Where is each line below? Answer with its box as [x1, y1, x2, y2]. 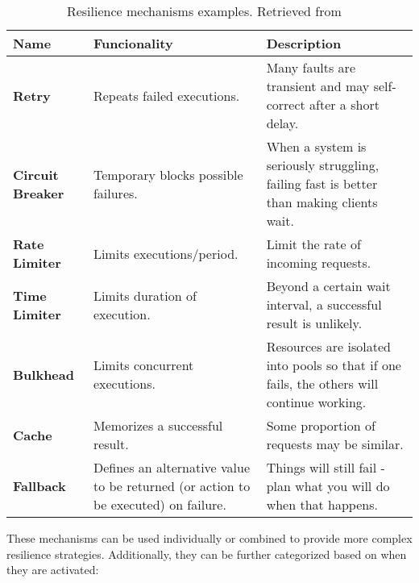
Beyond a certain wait [266, 277, 391, 295]
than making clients [266, 193, 378, 211]
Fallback [13, 477, 66, 495]
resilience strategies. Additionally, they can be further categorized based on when [6, 545, 407, 562]
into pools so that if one [266, 356, 401, 374]
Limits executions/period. [93, 244, 239, 263]
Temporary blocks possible [93, 164, 243, 184]
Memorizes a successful [93, 416, 223, 435]
